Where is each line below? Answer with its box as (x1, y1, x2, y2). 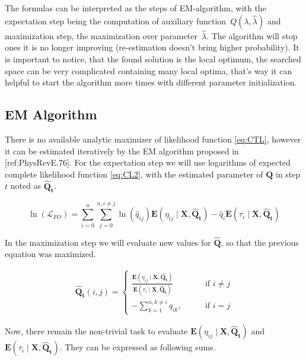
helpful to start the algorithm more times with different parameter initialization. (5, 76, 297, 88)
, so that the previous (221, 236, 299, 248)
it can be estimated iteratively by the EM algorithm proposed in (5, 144, 239, 157)
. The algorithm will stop (206, 29, 298, 42)
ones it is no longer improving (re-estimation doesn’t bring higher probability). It (5, 41, 299, 53)
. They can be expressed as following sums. (59, 341, 216, 353)
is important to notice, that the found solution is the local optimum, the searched (5, 53, 301, 65)
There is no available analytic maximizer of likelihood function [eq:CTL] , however (5, 132, 301, 145)
